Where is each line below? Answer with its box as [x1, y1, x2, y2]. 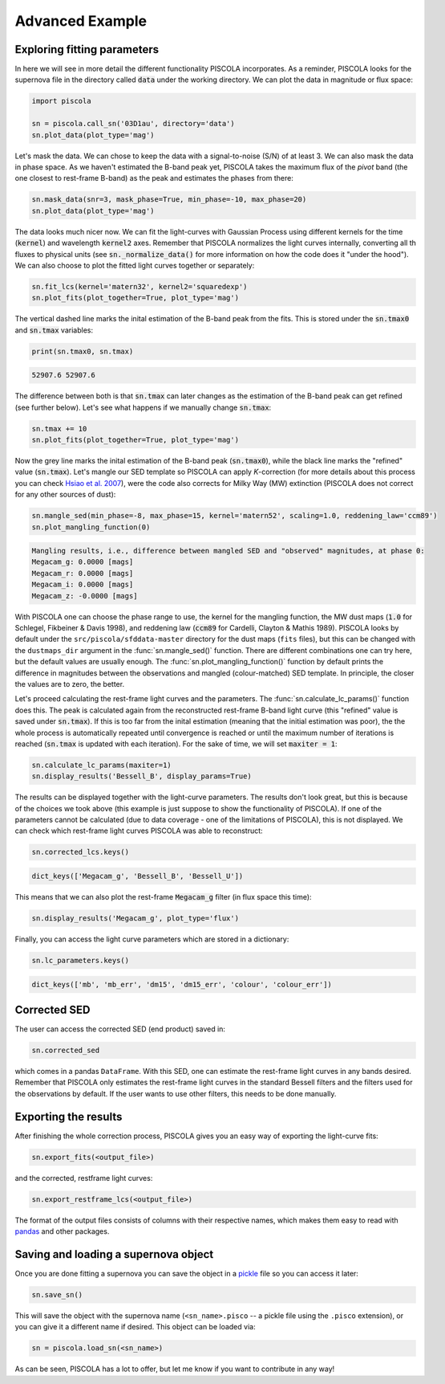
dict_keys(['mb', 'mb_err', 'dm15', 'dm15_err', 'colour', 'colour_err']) [31, 980, 333, 989]
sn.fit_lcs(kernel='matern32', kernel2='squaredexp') [31, 282, 248, 291]
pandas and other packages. [14, 1227, 110, 1236]
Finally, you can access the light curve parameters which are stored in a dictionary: [14, 934, 289, 944]
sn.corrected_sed [31, 1046, 100, 1055]
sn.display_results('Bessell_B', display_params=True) [31, 772, 252, 781]
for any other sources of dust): [14, 490, 116, 500]
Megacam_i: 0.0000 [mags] [31, 580, 134, 590]
